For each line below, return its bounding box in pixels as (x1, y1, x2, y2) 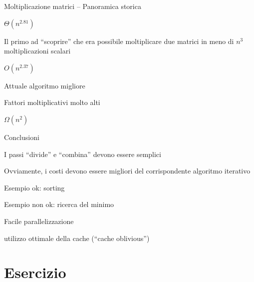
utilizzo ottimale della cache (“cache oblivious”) (4, 232, 150, 243)
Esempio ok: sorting (4, 182, 65, 192)
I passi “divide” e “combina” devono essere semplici (4, 148, 161, 159)
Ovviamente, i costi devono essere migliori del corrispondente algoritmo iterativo (4, 165, 251, 176)
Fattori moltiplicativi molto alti (4, 97, 100, 107)
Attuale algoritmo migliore (4, 80, 85, 90)
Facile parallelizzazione (4, 215, 74, 226)
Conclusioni (4, 131, 39, 142)
